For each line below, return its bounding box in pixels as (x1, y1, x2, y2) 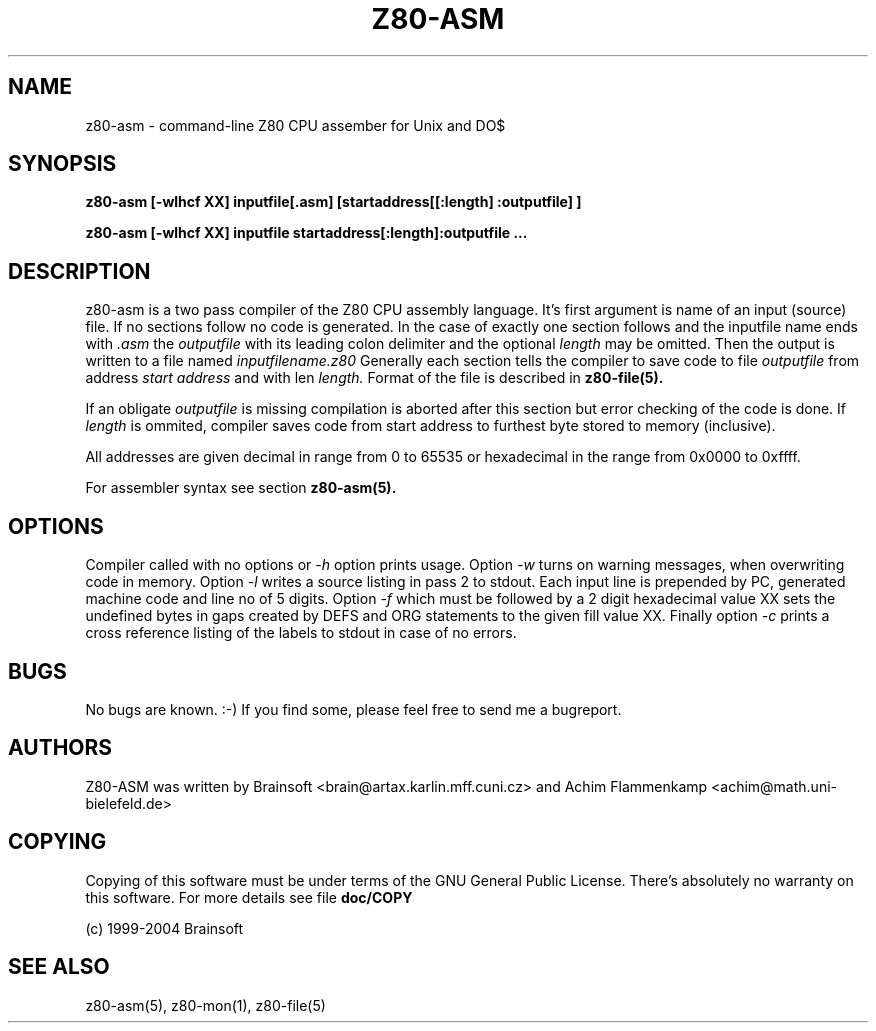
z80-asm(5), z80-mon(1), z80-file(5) (85, 996, 326, 1014)
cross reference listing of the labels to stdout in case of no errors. (85, 624, 517, 642)
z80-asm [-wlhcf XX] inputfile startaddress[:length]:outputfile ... (85, 224, 528, 242)
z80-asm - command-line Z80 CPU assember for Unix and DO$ (85, 116, 506, 134)
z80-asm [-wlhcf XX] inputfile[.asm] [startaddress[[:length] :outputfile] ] (85, 193, 582, 211)
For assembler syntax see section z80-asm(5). (85, 479, 397, 497)
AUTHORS (8, 735, 113, 761)
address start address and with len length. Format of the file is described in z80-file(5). (85, 369, 664, 387)
